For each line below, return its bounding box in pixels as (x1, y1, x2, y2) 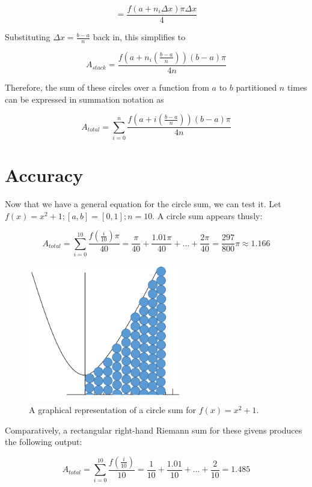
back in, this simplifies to (93, 31, 186, 43)
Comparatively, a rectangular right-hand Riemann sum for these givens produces (5, 423, 302, 436)
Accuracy (5, 163, 84, 187)
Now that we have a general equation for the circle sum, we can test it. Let (5, 198, 281, 210)
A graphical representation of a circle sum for (29, 403, 197, 416)
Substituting (5, 31, 50, 43)
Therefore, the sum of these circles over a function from (5, 80, 209, 93)
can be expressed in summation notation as (5, 92, 164, 105)
